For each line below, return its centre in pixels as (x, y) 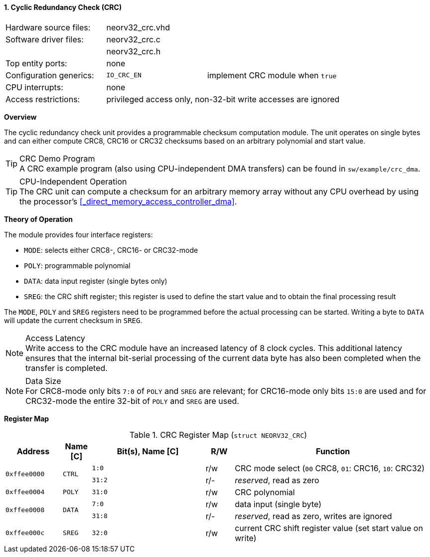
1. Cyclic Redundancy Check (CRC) (63, 7)
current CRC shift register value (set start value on (329, 528)
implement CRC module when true (272, 75)
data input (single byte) (278, 504)
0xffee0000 (25, 474)
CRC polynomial (265, 492)
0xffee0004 (25, 492)
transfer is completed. (67, 368)
